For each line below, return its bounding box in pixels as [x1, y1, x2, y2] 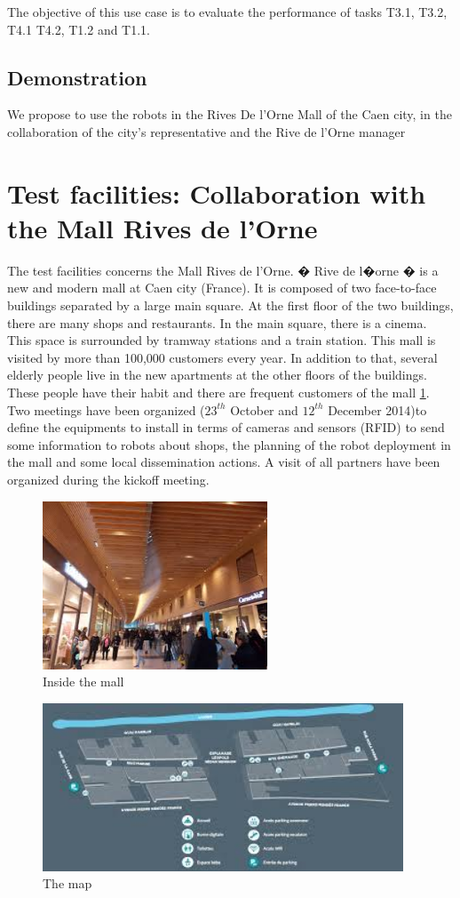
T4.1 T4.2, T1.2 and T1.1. [7, 20, 150, 38]
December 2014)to [328, 400, 427, 419]
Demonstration [7, 63, 147, 91]
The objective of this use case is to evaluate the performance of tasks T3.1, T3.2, [7, 3, 448, 20]
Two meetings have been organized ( [7, 400, 205, 419]
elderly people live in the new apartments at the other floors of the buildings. [7, 365, 427, 384]
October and [230, 400, 298, 419]
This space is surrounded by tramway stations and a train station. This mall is [7, 331, 436, 349]
